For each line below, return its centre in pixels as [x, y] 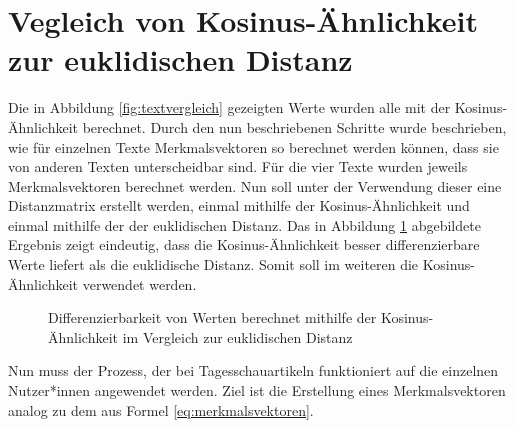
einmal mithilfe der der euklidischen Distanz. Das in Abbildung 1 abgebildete [244, 224]
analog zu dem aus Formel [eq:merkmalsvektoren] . [161, 409]
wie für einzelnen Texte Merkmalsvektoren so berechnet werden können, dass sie [253, 146]
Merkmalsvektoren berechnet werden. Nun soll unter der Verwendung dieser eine [255, 185]
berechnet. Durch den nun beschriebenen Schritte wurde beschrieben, [294, 126]
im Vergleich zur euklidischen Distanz [237, 336]
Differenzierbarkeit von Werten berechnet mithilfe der [212, 317]
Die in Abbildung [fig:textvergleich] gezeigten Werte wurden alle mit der [229, 107]
